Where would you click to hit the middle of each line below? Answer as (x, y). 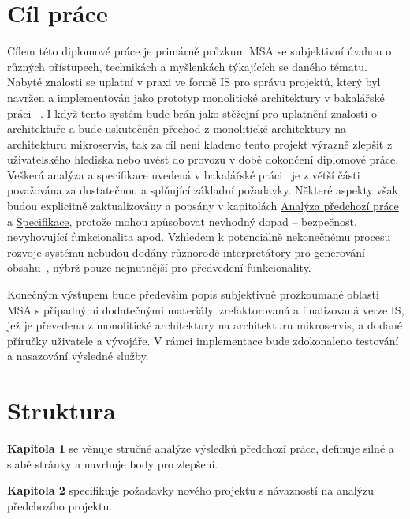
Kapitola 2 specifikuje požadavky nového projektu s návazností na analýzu (191, 490)
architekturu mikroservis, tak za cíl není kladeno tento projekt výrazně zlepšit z (200, 143)
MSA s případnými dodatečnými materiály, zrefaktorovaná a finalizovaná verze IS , (206, 309)
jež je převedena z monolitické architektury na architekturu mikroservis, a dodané (205, 325)
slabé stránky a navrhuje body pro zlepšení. (113, 463)
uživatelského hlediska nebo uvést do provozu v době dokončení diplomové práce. (203, 159)
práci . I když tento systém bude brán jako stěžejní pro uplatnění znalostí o (192, 113)
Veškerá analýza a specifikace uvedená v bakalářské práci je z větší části (184, 174)
